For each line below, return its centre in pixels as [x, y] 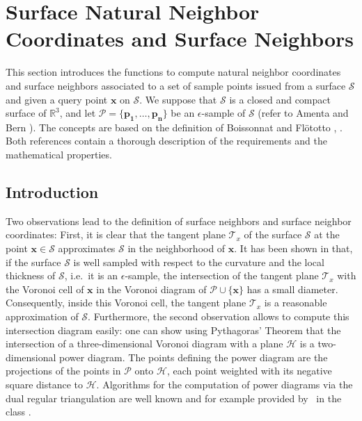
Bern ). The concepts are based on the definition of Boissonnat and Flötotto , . [174, 127]
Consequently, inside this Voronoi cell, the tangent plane [126, 303]
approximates [87, 248]
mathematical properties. [59, 155]
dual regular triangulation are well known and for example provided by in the [174, 398]
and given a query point [57, 99]
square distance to [45, 384]
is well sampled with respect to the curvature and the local [199, 262]
